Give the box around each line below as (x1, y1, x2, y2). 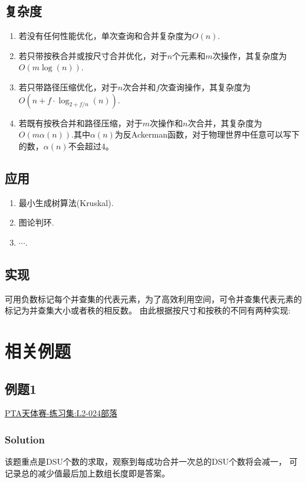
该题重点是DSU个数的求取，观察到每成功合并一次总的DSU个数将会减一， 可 (5, 455, 298, 468)
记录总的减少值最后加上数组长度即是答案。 (5, 466, 170, 479)
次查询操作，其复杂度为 (160, 80, 251, 93)
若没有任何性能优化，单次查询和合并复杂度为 (18, 30, 192, 42)
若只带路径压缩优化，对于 (18, 80, 118, 93)
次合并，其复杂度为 (187, 116, 262, 129)
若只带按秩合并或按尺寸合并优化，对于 (18, 49, 167, 61)
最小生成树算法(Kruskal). (18, 196, 114, 208)
